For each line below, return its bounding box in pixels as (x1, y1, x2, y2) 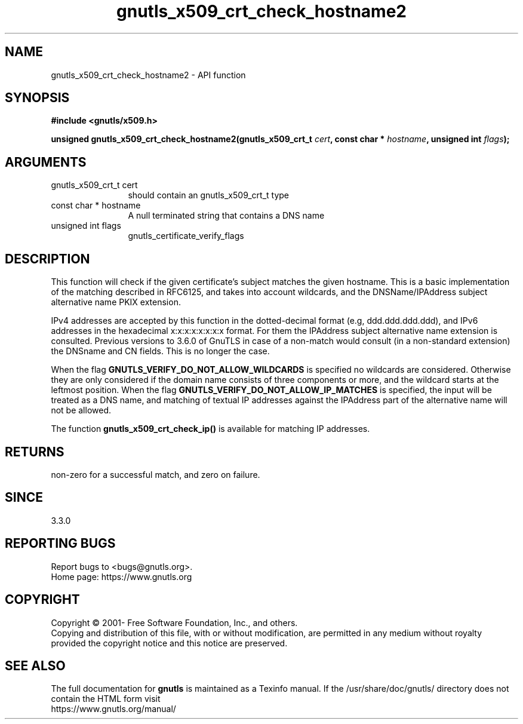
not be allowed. (51, 405, 112, 416)
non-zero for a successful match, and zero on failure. (51, 469, 260, 480)
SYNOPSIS (5, 90, 70, 106)
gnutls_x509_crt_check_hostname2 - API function (51, 69, 246, 80)
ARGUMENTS (5, 154, 87, 170)
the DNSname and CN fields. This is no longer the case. (51, 346, 270, 357)
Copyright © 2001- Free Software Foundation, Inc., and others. (51, 617, 298, 628)
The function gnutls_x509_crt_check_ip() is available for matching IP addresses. (51, 424, 370, 434)
